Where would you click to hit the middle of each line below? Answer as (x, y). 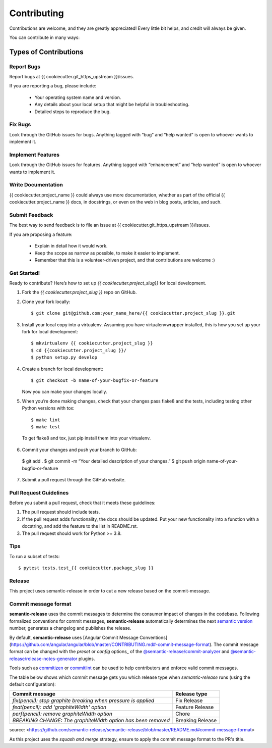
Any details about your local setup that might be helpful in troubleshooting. (112, 105)
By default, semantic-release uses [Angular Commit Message (74, 637)
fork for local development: (50, 332)
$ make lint (46, 420)
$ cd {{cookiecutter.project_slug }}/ (79, 350)
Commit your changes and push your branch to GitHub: (79, 450)
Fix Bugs (20, 125)
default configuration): (32, 684)
